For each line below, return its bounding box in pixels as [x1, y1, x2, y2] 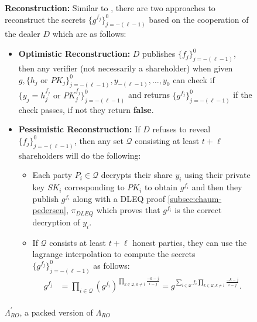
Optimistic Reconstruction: [18, 47, 131, 60]
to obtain [145, 181, 178, 193]
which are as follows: [52, 28, 126, 40]
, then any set [74, 134, 124, 146]
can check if [173, 73, 215, 85]
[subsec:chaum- [167, 192, 222, 204]
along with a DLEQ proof [73, 192, 165, 204]
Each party [32, 169, 73, 181]
